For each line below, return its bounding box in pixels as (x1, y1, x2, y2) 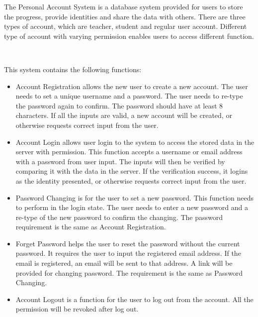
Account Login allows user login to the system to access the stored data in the (15, 136, 255, 147)
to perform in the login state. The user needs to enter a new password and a (15, 202, 249, 212)
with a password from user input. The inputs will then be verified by (15, 156, 225, 166)
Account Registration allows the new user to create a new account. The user (15, 81, 248, 91)
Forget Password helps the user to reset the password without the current (15, 238, 240, 248)
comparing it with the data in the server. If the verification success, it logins (15, 166, 248, 176)
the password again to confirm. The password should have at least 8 (15, 100, 223, 110)
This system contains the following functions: (4, 64, 142, 74)
